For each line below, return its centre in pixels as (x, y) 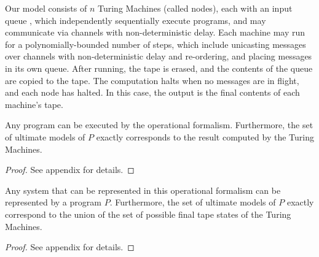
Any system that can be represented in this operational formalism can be (143, 190)
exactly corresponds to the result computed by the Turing (205, 136)
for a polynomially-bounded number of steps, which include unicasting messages (156, 44)
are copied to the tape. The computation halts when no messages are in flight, (152, 80)
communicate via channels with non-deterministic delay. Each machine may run (155, 32)
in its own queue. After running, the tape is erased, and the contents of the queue (159, 68)
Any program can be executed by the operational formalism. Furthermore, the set (159, 125)
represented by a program (53, 202)
